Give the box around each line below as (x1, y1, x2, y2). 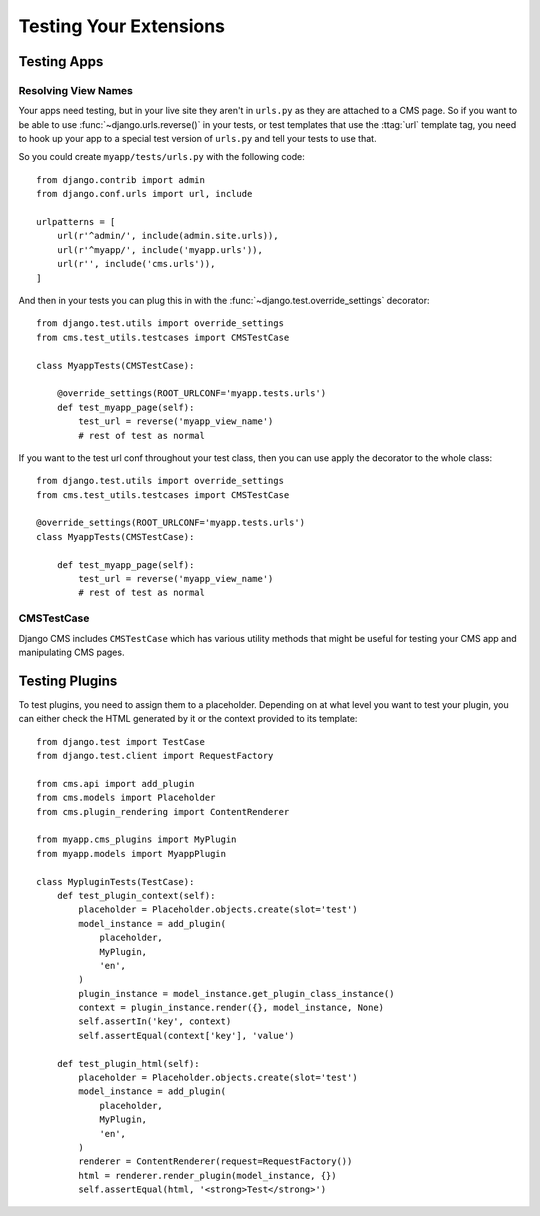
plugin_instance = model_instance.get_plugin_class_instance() (78, 988, 395, 999)
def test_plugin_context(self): (56, 890, 216, 901)
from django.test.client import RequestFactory (36, 750, 274, 762)
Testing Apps (18, 53, 104, 70)
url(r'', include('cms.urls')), (56, 258, 216, 270)
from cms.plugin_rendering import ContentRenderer (36, 806, 290, 817)
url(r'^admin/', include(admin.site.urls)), (56, 230, 279, 242)
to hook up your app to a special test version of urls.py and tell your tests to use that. (18, 133, 377, 145)
